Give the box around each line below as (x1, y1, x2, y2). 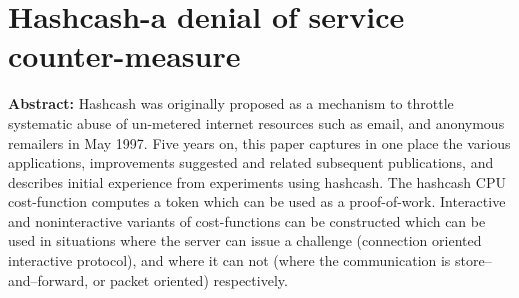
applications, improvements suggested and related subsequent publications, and (8, 152, 494, 173)
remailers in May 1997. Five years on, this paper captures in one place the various (8, 132, 511, 153)
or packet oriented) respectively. (92, 269, 288, 290)
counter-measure (8, 35, 241, 76)
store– (455, 250, 492, 271)
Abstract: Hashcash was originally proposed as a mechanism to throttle (8, 93, 454, 114)
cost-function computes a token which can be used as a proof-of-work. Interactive (8, 191, 506, 212)
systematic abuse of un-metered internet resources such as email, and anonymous (8, 112, 505, 133)
